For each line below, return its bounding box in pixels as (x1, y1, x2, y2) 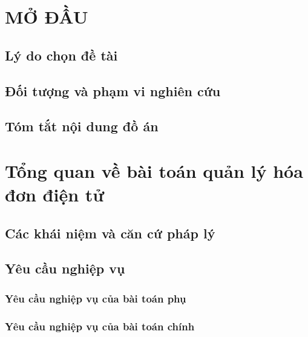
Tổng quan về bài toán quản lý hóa (5, 158, 303, 183)
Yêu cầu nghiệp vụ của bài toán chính (5, 318, 195, 333)
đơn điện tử (5, 182, 105, 207)
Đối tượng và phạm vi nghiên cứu (5, 81, 221, 100)
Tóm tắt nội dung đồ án (5, 117, 159, 136)
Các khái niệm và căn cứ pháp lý (5, 223, 215, 242)
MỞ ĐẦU (5, 4, 88, 29)
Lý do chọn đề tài (5, 45, 118, 64)
